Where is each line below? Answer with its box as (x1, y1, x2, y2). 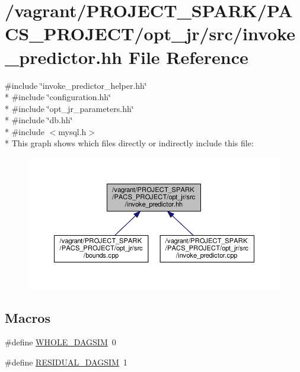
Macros (5, 308, 50, 326)
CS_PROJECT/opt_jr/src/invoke (5, 21, 295, 46)
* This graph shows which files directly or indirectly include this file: (5, 137, 254, 149)
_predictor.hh (5, 44, 122, 69)
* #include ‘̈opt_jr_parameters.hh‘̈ (5, 102, 134, 114)
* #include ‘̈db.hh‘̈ (5, 114, 73, 126)
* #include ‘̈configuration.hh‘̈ (5, 91, 111, 103)
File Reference (128, 44, 248, 69)
